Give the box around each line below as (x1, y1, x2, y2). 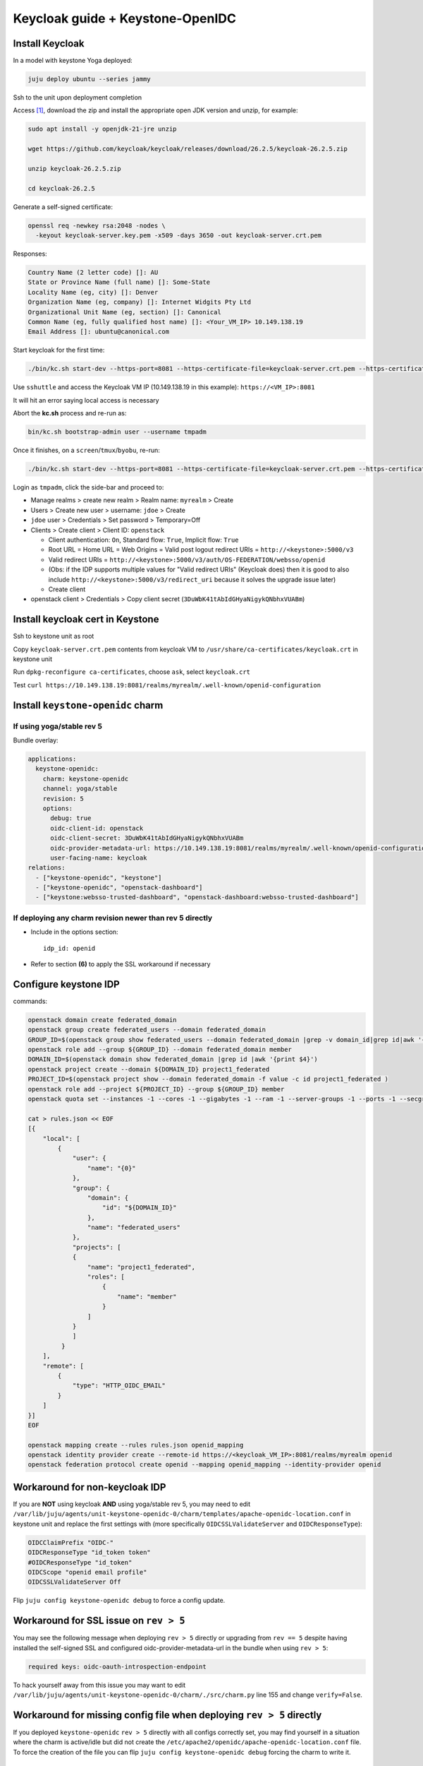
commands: (13, 997, 48, 1005)
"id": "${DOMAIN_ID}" (102, 1204, 177, 1211)
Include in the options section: (30, 928, 119, 936)
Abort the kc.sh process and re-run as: (13, 409, 127, 417)
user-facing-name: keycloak (50, 853, 147, 862)
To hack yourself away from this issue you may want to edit (13, 1681, 186, 1689)
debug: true (50, 814, 92, 822)
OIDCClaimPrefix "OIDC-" (27, 1539, 114, 1546)
